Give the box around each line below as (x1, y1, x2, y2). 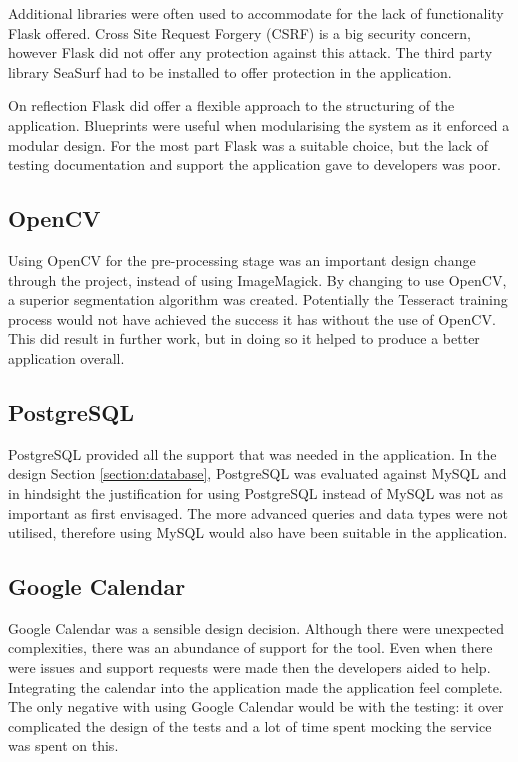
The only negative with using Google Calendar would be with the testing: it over (8, 696, 504, 717)
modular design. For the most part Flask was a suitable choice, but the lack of (8, 134, 488, 155)
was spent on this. (8, 735, 119, 756)
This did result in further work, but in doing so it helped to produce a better (8, 328, 480, 349)
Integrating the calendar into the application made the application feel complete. (8, 676, 503, 697)
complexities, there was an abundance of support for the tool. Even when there (8, 637, 493, 658)
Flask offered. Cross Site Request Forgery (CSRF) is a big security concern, (8, 22, 471, 43)
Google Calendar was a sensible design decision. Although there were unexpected (8, 617, 505, 638)
